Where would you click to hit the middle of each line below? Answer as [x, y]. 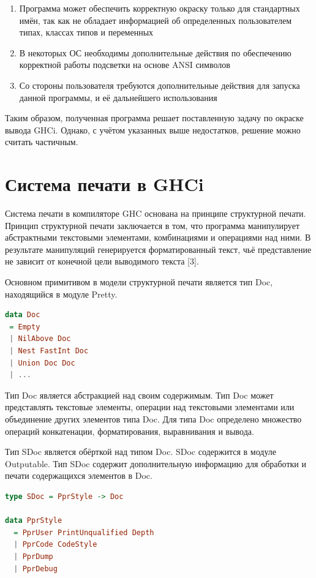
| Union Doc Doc [42, 363]
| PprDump [33, 556]
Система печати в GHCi [104, 184]
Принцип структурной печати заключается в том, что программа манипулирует [152, 225]
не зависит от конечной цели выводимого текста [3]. [102, 261]
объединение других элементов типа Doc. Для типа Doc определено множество [153, 418]
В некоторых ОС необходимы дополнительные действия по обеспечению [155, 52]
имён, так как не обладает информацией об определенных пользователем [156, 20]
